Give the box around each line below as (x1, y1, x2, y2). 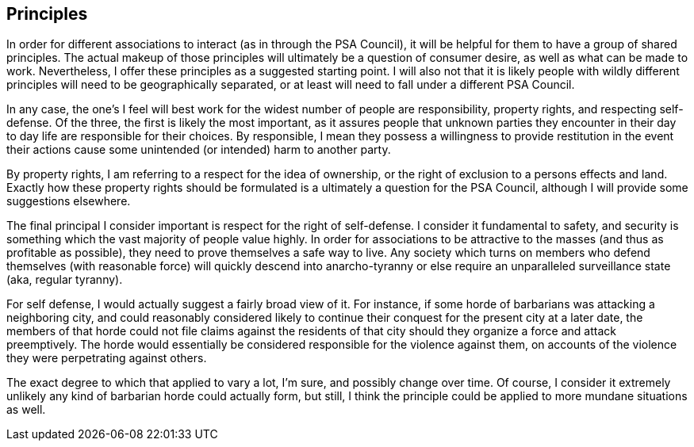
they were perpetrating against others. (6, 351, 207, 365)
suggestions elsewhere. (6, 194, 131, 208)
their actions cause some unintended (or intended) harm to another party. (6, 143, 391, 157)
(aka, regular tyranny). (6, 273, 123, 287)
